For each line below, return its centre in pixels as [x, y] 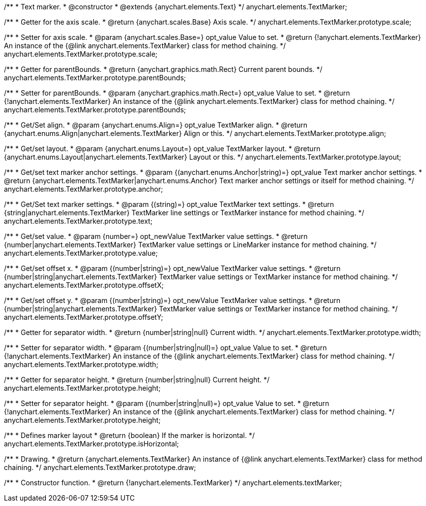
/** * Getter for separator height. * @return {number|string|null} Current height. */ [137, 380]
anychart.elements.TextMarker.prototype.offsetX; [84, 285]
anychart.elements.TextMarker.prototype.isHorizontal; [91, 444]
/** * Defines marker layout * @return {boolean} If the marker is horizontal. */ [129, 435]
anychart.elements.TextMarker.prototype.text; [78, 221]
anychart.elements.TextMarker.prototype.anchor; [84, 189]
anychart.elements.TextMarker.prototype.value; [81, 253]
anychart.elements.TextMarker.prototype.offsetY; [84, 317]
